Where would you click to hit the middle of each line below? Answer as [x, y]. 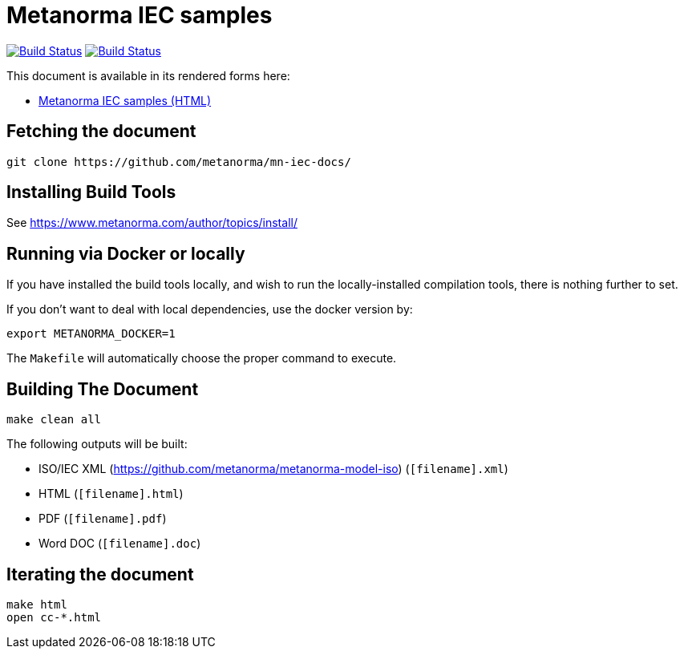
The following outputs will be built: [97, 444]
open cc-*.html [54, 617]
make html [37, 604]
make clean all [54, 420]
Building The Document [103, 389]
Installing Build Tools [91, 192]
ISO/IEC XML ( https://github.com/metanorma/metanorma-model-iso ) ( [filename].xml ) [273, 469]
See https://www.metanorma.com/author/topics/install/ [152, 223]
